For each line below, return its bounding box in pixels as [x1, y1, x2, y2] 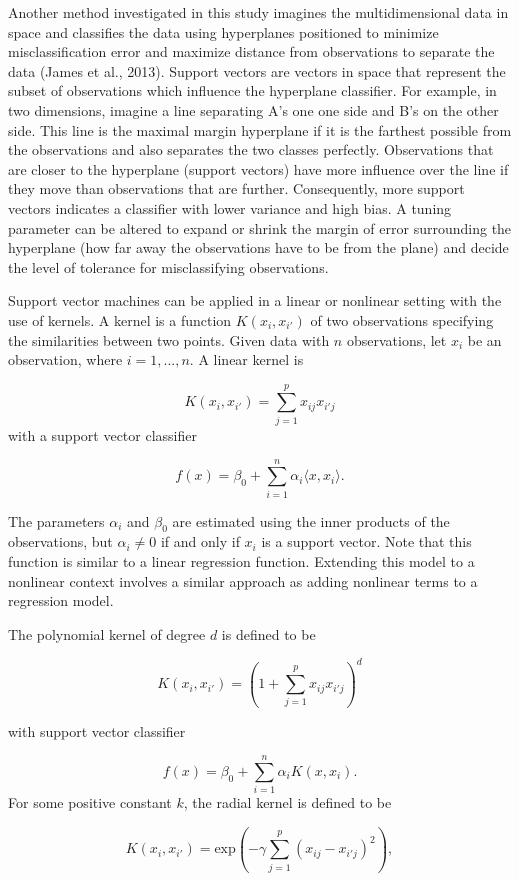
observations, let [346, 329, 447, 350]
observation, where [8, 349, 123, 370]
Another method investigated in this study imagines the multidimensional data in [8, 2, 509, 22]
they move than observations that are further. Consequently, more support [8, 178, 465, 199]
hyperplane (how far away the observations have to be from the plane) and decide [8, 237, 509, 258]
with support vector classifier [8, 720, 186, 741]
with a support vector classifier [8, 424, 197, 445]
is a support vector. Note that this [261, 531, 472, 552]
